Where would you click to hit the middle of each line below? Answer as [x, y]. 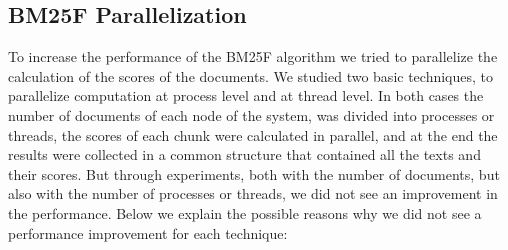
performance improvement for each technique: [148, 232]
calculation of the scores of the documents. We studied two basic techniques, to [251, 75]
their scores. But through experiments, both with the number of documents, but [254, 173]
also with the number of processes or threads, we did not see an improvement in [253, 193]
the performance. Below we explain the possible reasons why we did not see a [245, 212]
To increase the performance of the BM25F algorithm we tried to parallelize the [253, 56]
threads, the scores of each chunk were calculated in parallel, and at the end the [253, 134]
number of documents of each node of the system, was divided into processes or [251, 114]
